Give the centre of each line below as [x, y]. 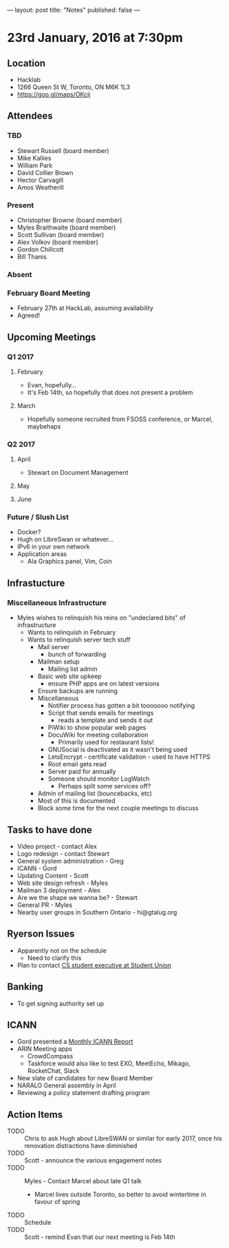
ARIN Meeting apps [44, 1049]
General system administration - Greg [70, 861]
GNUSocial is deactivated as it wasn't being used [118, 750]
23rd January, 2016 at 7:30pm [95, 38]
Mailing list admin [73, 669]
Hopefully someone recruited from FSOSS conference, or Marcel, [120, 419]
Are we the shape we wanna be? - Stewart [77, 897]
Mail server [54, 647]
